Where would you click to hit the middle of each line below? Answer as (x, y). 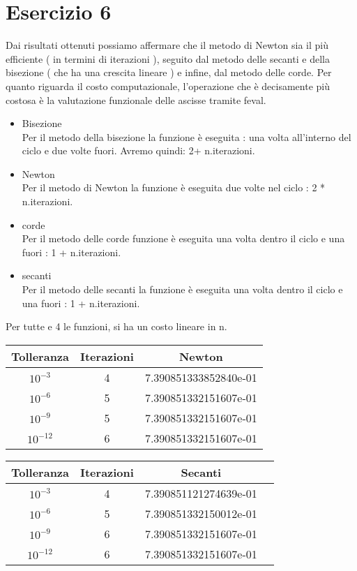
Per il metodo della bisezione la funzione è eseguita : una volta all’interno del (187, 136)
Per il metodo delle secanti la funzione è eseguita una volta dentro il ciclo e (182, 289)
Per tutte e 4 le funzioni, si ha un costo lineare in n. (116, 326)
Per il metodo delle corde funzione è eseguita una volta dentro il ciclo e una (183, 238)
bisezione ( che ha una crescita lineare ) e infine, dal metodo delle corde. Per (169, 72)
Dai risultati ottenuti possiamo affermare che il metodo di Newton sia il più (167, 45)
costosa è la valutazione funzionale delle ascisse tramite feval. (136, 99)
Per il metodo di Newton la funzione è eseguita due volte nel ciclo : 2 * (174, 187)
